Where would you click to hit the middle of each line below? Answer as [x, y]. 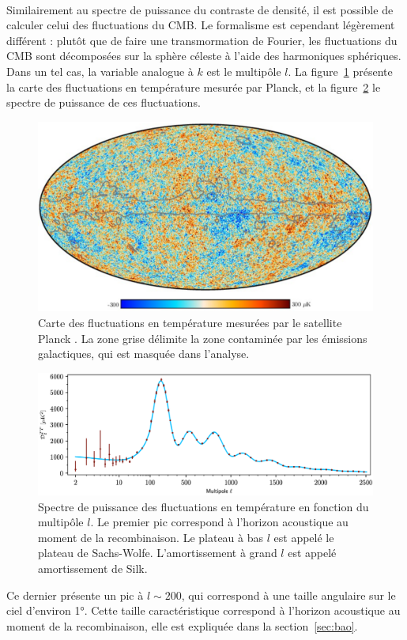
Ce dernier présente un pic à [75, 595]
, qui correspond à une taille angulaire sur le [288, 595]
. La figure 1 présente [340, 71]
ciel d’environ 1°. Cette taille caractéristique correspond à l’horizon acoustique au [203, 610]
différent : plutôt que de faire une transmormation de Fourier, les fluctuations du [202, 40]
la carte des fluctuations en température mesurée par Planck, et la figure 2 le [194, 87]
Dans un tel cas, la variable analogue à [100, 71]
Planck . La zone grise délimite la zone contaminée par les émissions [203, 338]
